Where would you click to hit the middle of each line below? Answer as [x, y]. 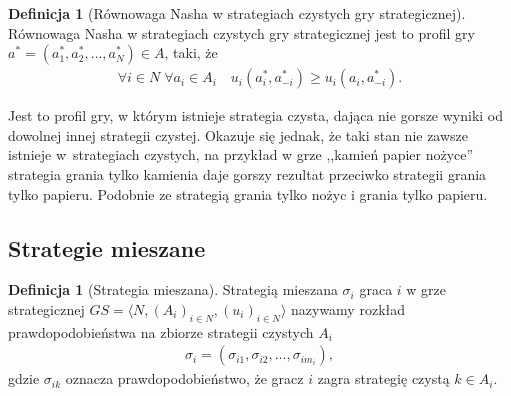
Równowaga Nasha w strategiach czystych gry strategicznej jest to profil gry [241, 32]
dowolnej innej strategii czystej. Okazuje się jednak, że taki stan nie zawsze [238, 134]
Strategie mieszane [107, 247]
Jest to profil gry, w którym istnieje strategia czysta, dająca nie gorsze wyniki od [256, 115]
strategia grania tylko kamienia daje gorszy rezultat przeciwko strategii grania [247, 174]
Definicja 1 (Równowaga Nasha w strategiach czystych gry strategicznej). [237, 13]
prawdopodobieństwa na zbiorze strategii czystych [161, 331]
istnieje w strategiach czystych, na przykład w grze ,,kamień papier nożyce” [241, 154]
